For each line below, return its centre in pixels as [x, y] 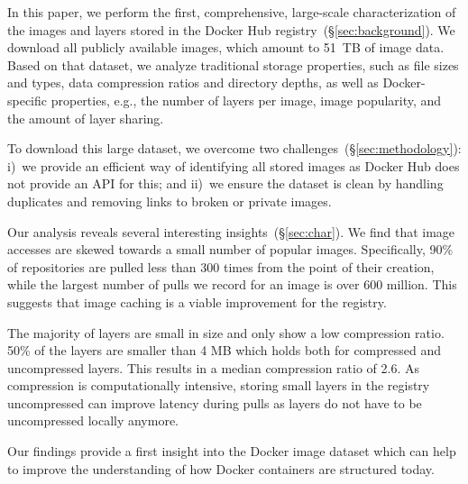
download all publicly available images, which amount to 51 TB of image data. [226, 47]
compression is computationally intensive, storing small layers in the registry [219, 385]
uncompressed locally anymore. [93, 420]
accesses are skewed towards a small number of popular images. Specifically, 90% [230, 249]
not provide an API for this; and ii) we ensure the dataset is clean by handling [225, 183]
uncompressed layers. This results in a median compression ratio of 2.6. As [214, 367]
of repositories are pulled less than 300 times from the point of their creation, [221, 266]
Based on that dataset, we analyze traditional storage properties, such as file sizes [233, 64]
